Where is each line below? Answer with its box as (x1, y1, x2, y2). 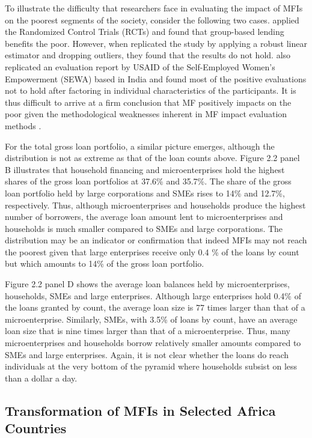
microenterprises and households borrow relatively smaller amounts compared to (5, 336, 301, 349)
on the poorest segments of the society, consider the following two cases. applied (5, 13, 299, 26)
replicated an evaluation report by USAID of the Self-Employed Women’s (5, 60, 275, 73)
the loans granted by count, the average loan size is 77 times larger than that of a (5, 301, 305, 314)
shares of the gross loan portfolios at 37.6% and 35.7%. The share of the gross (5, 175, 292, 187)
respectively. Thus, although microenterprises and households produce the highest (5, 198, 306, 211)
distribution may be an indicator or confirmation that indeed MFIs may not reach (5, 234, 307, 246)
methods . (5, 119, 41, 132)
